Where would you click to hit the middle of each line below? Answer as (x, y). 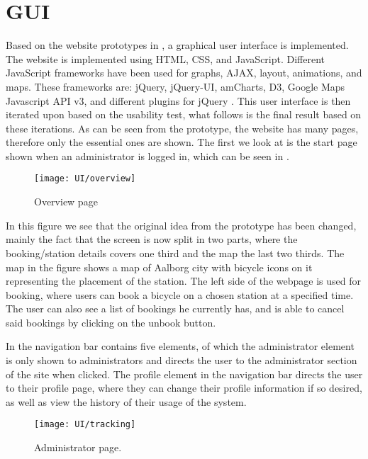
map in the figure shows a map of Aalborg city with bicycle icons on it (159, 267)
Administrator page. (78, 447)
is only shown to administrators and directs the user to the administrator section (182, 360)
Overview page (66, 202)
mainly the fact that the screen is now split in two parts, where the (152, 239)
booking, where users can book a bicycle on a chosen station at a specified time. (180, 294)
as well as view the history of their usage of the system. (126, 401)
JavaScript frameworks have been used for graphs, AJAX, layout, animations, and (184, 73)
